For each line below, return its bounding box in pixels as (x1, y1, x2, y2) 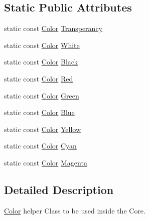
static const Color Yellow (4, 123, 81, 134)
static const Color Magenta (4, 157, 87, 167)
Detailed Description (4, 181, 114, 197)
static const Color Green (4, 90, 79, 100)
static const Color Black (4, 56, 78, 67)
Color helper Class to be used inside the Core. (4, 205, 145, 215)
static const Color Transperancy (4, 23, 102, 33)
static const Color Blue (4, 107, 75, 117)
